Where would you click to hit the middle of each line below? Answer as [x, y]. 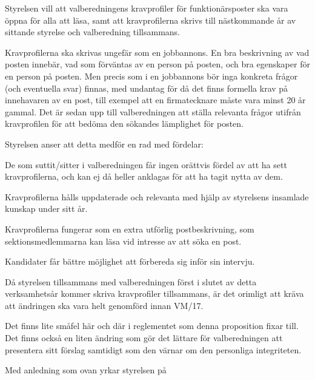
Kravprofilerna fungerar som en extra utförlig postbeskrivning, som [130, 229]
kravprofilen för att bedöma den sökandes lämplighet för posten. [124, 124]
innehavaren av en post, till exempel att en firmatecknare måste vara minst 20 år [155, 100]
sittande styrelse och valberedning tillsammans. [93, 32]
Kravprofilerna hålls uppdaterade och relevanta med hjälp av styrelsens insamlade [157, 196]
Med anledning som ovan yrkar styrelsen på [86, 370]
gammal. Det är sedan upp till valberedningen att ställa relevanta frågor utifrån [153, 111]
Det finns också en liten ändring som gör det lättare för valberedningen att [144, 338]
